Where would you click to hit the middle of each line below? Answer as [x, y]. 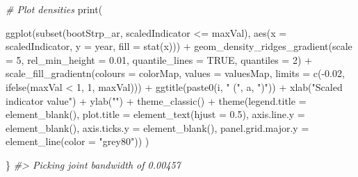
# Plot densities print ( [54, 9]
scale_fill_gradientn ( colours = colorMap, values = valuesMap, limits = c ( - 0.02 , [175, 73]
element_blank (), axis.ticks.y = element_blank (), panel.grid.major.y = [157, 127]
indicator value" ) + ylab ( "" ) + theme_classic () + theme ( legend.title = [156, 100]
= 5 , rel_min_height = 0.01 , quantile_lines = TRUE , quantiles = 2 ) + [159, 59]
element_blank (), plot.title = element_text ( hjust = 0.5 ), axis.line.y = [155, 114]
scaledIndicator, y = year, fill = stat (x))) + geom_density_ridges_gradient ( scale [179, 46]
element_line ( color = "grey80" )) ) [78, 141]
